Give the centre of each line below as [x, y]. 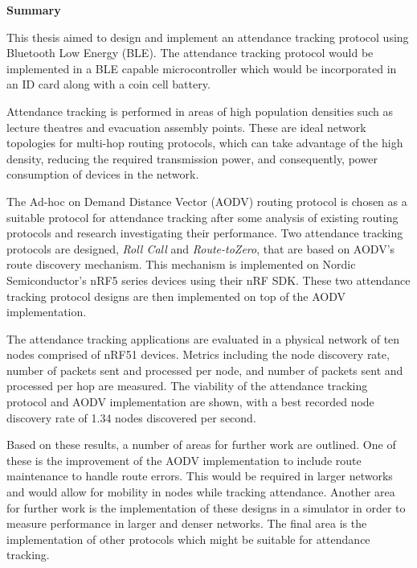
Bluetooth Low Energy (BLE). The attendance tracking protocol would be [190, 53]
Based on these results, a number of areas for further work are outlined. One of [201, 445]
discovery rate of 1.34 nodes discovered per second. [131, 417]
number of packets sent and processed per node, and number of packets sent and [205, 370]
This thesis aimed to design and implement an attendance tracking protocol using [208, 37]
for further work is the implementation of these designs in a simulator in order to [206, 507]
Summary [34, 10]
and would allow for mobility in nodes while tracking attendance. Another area [201, 492]
